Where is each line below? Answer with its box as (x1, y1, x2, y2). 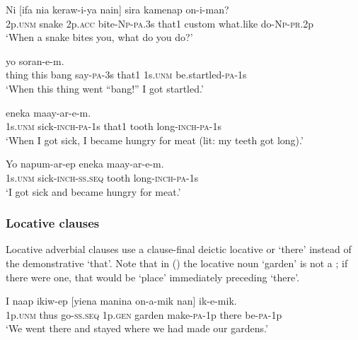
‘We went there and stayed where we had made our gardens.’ (6, 321, 268, 336)
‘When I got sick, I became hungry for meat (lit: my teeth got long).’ (6, 132, 304, 147)
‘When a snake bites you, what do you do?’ (6, 30, 193, 45)
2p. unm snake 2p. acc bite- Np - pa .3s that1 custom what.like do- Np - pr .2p (6, 16, 314, 30)
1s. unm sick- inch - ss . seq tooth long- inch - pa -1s (6, 170, 199, 184)
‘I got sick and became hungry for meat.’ (6, 184, 181, 199)
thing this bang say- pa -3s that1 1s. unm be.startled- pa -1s (6, 67, 247, 82)
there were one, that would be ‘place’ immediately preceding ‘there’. (6, 269, 300, 284)
